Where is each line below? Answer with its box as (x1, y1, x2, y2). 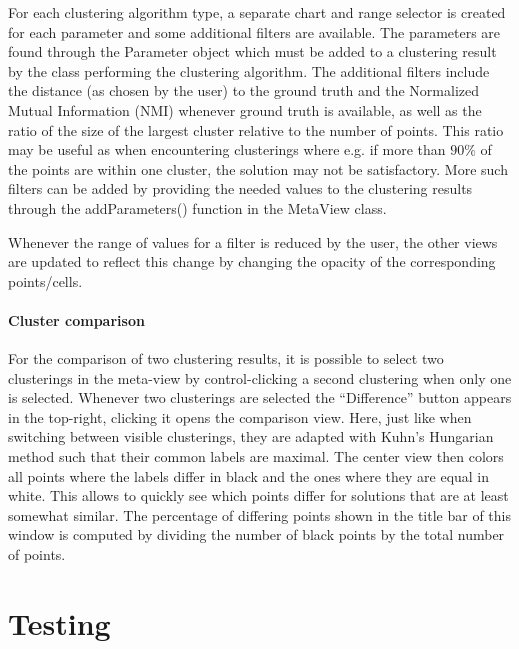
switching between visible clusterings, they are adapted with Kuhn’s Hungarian (8, 426, 494, 447)
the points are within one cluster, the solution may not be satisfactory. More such (8, 158, 508, 179)
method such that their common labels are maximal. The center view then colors (8, 446, 504, 467)
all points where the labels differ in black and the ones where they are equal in (8, 465, 490, 486)
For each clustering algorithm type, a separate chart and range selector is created (8, 2, 506, 22)
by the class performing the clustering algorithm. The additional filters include (8, 60, 490, 81)
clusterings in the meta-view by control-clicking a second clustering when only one (8, 367, 512, 388)
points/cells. (8, 270, 83, 291)
